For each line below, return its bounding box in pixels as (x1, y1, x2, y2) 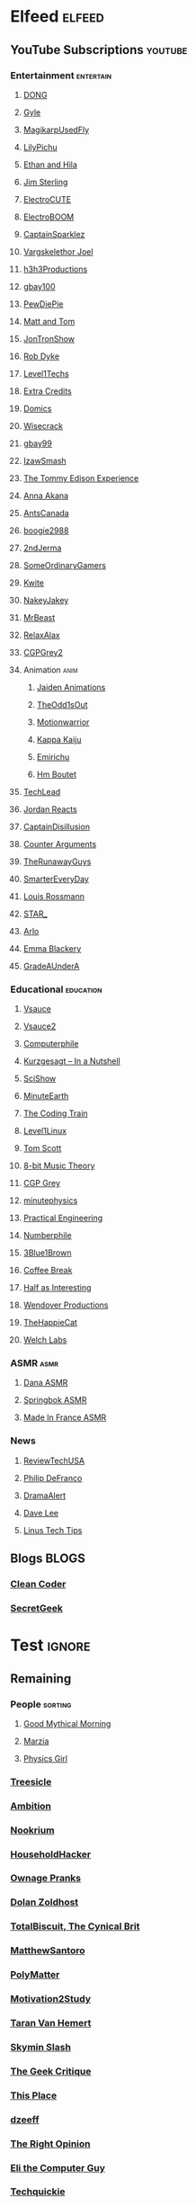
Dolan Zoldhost (10, 1896, 79, 1908)
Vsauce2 (22, 1021, 57, 1031)
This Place (10, 2089, 58, 2102)
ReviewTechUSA (22, 1455, 85, 1466)
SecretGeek (10, 1602, 64, 1614)
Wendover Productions (22, 1299, 109, 1310)
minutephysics (22, 1195, 78, 1206)
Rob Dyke (22, 351, 60, 362)
